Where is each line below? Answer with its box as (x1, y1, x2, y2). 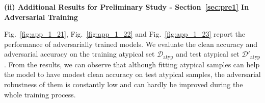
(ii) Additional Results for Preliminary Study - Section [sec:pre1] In (4, 2, 249, 12)
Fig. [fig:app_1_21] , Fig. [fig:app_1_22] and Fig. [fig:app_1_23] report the (4, 29, 245, 39)
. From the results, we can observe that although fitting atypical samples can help (4, 59, 260, 69)
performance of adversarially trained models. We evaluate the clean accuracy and (4, 38, 257, 49)
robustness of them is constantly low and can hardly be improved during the (4, 79, 243, 90)
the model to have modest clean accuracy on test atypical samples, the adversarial (4, 69, 261, 80)
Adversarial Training (4, 11, 78, 22)
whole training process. (4, 89, 76, 99)
